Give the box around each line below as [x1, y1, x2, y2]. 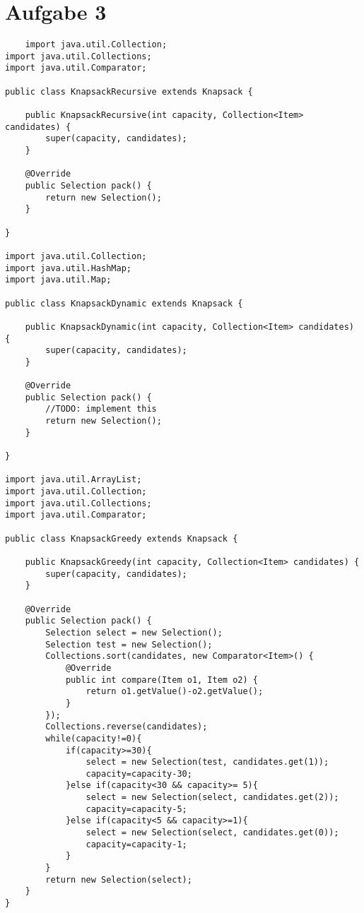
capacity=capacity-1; [86, 839, 187, 849]
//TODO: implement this [45, 404, 157, 414]
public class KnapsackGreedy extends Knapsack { [5, 533, 238, 544]
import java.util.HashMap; [5, 263, 131, 273]
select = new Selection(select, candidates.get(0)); [86, 828, 339, 838]
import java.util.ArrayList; [5, 475, 142, 485]
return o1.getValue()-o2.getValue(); [86, 686, 264, 697]
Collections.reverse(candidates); [45, 722, 208, 732]
